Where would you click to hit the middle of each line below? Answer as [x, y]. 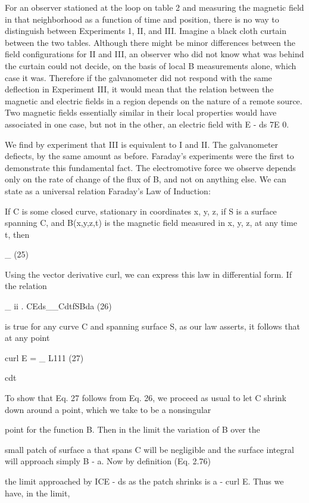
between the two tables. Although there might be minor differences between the [150, 42]
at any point [27, 338]
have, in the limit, [38, 493]
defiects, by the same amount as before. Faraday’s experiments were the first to [149, 156]
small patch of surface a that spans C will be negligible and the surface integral [149, 449]
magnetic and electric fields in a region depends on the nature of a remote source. [154, 100]
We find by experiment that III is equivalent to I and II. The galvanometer [142, 144]
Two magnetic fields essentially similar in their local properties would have [141, 112]
